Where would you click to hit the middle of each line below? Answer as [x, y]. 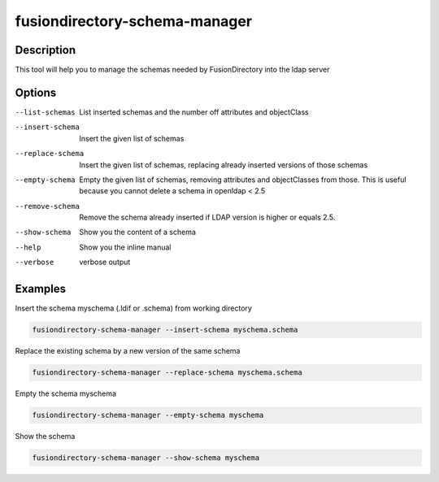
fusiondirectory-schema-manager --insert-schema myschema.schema [165, 330]
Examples [41, 289]
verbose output [105, 262]
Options [36, 92]
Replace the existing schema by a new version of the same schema [128, 351]
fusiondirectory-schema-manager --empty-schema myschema [148, 415]
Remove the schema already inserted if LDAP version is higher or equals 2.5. [207, 217]
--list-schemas [46, 112]
